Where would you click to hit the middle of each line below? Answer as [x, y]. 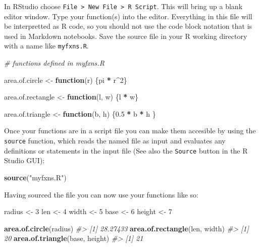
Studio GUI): [24, 160]
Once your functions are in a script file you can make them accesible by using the [130, 131]
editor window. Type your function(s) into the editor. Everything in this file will [128, 16]
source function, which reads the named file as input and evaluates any [115, 141]
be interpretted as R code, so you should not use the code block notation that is [128, 26]
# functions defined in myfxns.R [54, 63]
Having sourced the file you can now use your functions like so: [101, 194]
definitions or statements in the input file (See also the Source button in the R [126, 150]
